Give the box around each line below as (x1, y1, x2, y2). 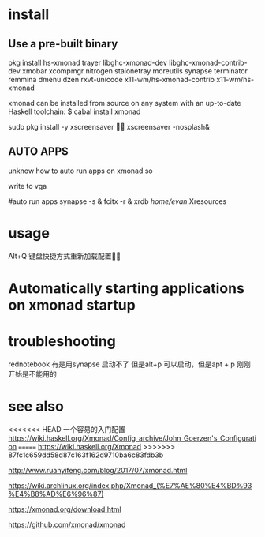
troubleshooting (8, 332, 116, 351)
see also (8, 397, 65, 415)
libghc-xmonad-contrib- (169, 58, 248, 67)
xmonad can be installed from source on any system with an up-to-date (8, 99, 241, 107)
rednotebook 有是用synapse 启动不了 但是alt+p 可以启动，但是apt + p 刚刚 (8, 359, 251, 369)
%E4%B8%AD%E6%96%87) (8, 489, 104, 498)
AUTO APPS (8, 145, 69, 159)
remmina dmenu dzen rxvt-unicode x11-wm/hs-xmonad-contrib (8, 75, 215, 84)
